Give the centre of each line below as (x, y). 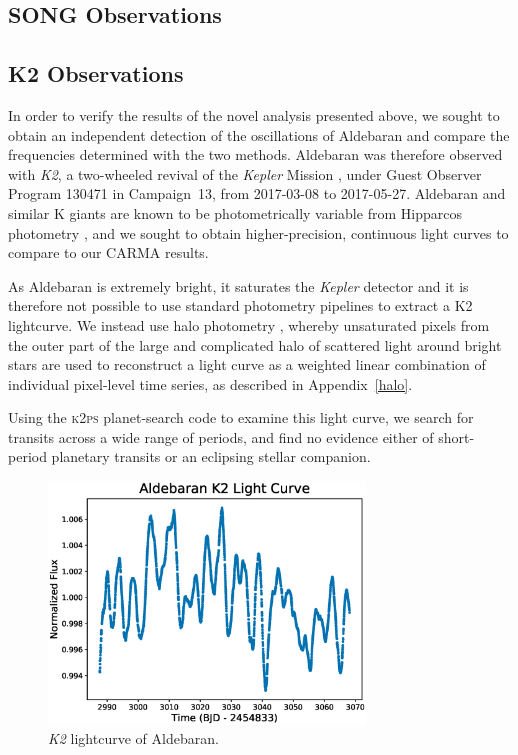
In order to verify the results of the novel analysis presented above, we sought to (254, 114)
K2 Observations (96, 73)
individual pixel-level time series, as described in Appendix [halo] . (210, 383)
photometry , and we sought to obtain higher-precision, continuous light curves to (258, 232)
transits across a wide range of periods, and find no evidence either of (221, 436)
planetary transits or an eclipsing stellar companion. (211, 456)
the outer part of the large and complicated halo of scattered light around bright (255, 344)
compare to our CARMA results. (108, 252)
